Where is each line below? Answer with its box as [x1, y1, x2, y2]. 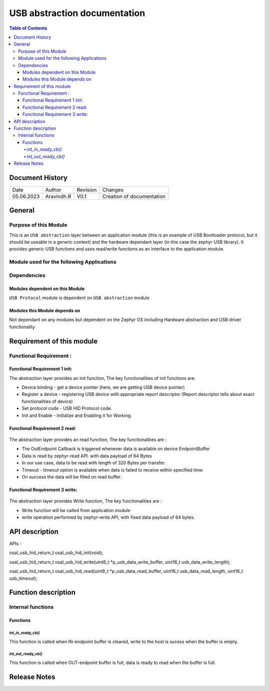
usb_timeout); [9, 575, 37, 581]
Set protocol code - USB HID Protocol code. [21, 405, 112, 411]
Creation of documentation [102, 193, 166, 200]
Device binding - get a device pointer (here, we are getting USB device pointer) [21, 384, 185, 390]
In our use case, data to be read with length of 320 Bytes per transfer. [21, 460, 166, 466]
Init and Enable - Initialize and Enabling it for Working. [21, 412, 132, 418]
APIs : [9, 541, 21, 547]
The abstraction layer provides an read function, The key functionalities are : [9, 436, 167, 443]
